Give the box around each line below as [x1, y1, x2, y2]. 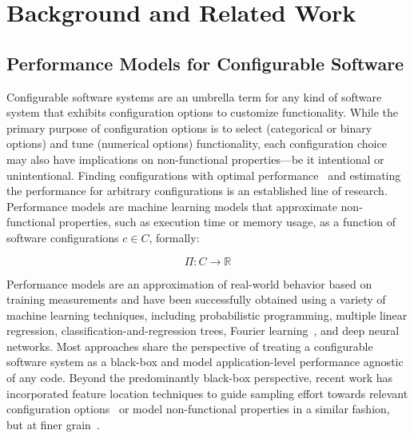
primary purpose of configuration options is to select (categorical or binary [6, 119, 372, 136]
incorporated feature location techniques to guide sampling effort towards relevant [6, 384, 408, 401]
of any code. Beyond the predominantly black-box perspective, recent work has [6, 369, 393, 386]
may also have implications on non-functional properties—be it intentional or [6, 150, 384, 167]
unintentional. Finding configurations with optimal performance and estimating [6, 166, 401, 183]
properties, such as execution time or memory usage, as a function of [58, 213, 396, 230]
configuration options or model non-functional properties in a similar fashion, [6, 400, 390, 417]
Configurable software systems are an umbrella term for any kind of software [6, 88, 382, 105]
